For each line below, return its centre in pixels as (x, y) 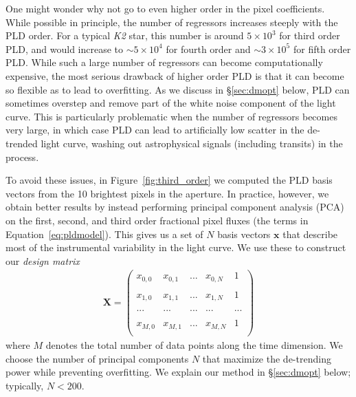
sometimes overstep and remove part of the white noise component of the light (171, 103)
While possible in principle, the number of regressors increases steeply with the (172, 22)
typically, (25, 385)
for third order (310, 35)
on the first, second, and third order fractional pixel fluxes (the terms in (157, 220)
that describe (310, 234)
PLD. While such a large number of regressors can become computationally (164, 62)
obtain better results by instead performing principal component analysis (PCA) (175, 207)
